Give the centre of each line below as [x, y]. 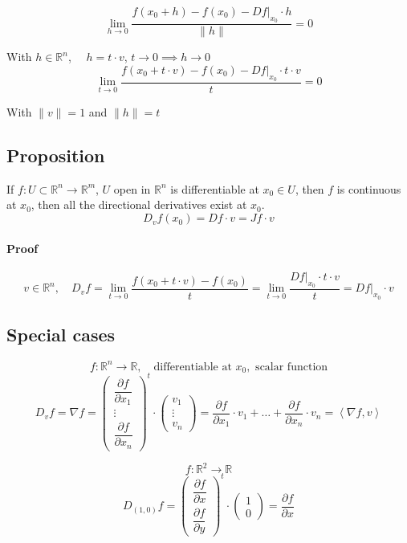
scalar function [292, 367]
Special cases [61, 335]
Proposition [56, 155]
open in [132, 188]
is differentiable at [215, 188]
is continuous [369, 188]
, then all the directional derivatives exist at [139, 204]
